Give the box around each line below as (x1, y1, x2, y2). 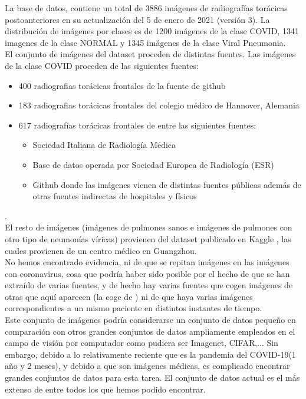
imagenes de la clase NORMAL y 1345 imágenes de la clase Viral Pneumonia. (5, 36, 286, 48)
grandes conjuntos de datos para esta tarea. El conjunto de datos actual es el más (5, 371, 300, 384)
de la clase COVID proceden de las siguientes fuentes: (5, 59, 199, 71)
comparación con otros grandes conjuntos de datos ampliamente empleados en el (5, 325, 295, 337)
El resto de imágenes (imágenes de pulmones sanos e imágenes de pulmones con (5, 221, 292, 233)
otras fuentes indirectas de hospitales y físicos (32, 190, 197, 202)
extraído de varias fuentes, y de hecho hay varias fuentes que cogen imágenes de (5, 279, 293, 291)
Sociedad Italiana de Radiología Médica (32, 139, 176, 151)
